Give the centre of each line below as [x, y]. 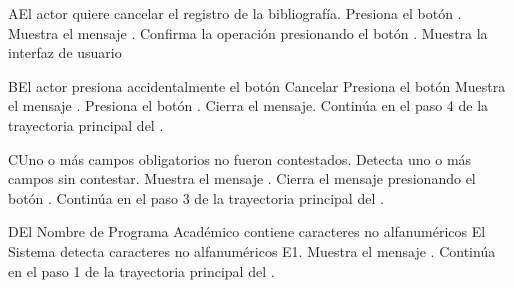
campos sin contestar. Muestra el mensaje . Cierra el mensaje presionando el [242, 178]
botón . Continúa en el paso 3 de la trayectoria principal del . [196, 197]
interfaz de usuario [65, 52]
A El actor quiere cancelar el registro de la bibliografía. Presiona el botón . [235, 13]
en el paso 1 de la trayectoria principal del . [141, 270]
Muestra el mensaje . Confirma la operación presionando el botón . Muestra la [248, 32]
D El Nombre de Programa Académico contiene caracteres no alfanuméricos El [247, 231]
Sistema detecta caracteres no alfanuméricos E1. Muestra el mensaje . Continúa [252, 250]
